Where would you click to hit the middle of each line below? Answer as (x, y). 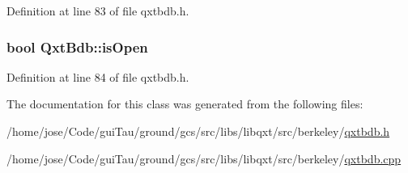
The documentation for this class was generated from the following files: (185, 104)
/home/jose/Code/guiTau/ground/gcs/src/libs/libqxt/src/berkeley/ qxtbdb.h (198, 131)
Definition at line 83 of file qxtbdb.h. (98, 11)
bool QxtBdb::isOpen (77, 46)
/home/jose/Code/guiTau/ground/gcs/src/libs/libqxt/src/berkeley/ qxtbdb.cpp (204, 158)
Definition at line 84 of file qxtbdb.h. (98, 76)
